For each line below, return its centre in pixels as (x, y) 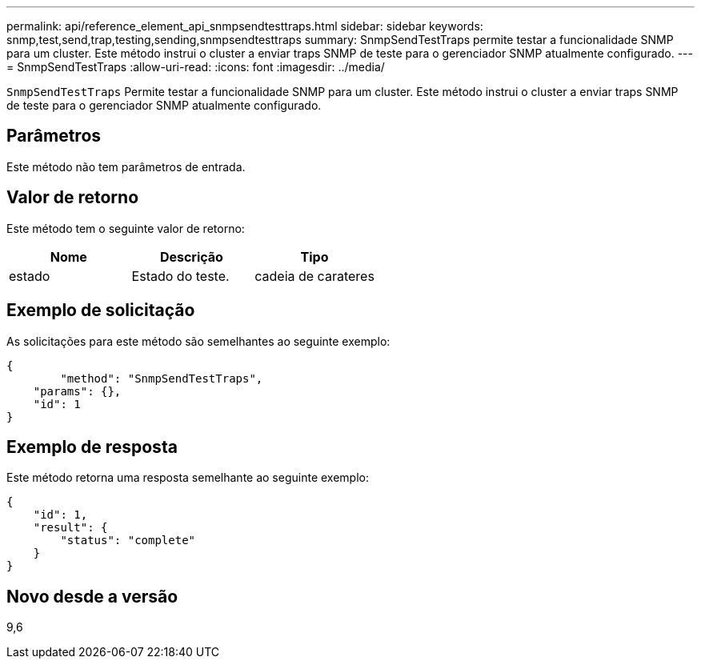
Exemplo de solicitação (101, 310)
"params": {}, (77, 391)
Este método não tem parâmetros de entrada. (126, 166)
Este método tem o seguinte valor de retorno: (126, 228)
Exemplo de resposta (92, 447)
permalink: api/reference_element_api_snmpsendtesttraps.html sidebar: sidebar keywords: (245, 26)
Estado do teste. (180, 276)
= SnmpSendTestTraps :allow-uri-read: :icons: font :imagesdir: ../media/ (196, 67)
